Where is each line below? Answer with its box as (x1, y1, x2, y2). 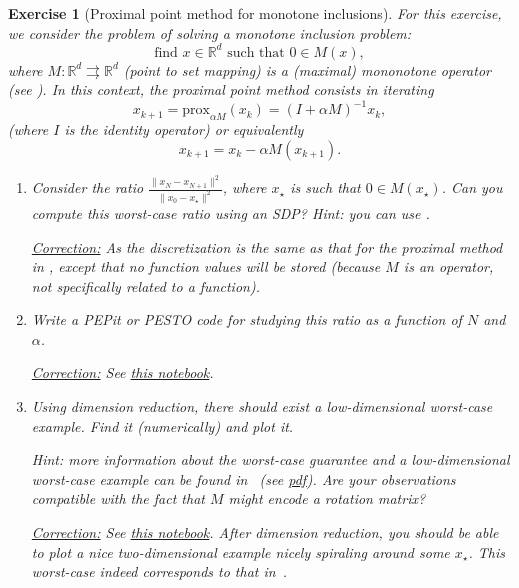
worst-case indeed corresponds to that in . (31, 561, 288, 582)
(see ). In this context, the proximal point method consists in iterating (8, 79, 434, 100)
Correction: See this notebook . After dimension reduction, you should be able (31, 522, 499, 543)
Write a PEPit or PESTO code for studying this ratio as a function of (31, 309, 462, 330)
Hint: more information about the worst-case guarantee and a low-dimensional (31, 449, 510, 470)
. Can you (441, 177, 503, 198)
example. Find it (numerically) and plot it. (31, 415, 294, 436)
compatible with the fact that (31, 488, 205, 509)
